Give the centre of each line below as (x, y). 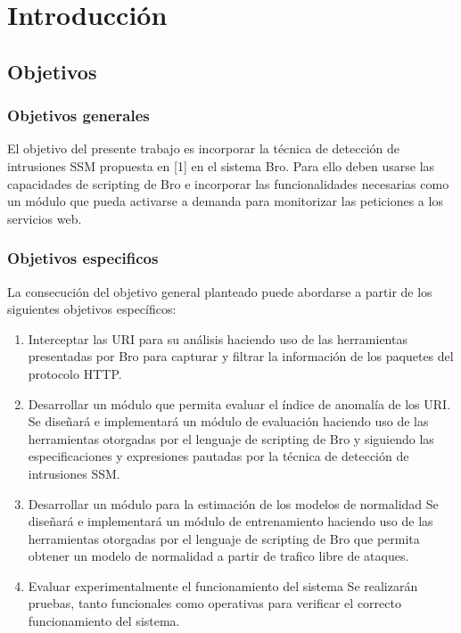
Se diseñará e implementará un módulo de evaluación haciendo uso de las (228, 421)
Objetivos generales (78, 115)
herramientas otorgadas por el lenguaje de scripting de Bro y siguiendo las (231, 438)
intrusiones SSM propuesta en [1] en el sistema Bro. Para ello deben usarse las (221, 165)
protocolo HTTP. (75, 373)
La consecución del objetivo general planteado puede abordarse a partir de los (220, 291)
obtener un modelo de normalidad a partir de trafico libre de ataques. (218, 556)
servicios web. (45, 218)
